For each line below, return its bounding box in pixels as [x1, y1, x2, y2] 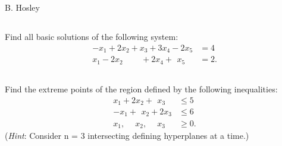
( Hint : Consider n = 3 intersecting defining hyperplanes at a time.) [5, 129, 249, 141]
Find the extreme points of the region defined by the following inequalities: [5, 82, 278, 95]
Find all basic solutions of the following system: [5, 30, 178, 42]
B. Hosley [5, 1, 40, 13]
